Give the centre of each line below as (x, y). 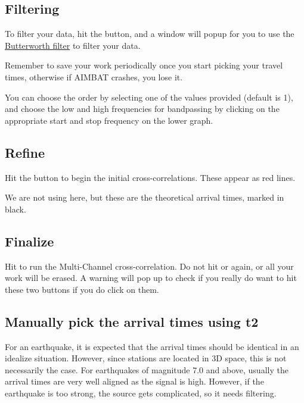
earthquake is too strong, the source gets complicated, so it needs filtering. (141, 393)
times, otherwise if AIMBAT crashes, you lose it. (94, 76)
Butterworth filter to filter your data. (73, 45)
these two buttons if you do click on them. (82, 289)
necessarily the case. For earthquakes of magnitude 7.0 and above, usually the (147, 369)
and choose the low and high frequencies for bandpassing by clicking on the (142, 109)
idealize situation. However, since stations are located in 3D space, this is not (146, 358)
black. (15, 209)
